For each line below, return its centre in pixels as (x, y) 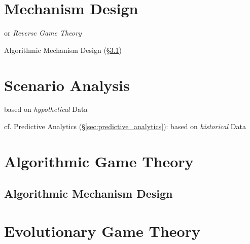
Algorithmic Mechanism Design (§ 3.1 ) (63, 50)
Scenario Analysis (67, 85)
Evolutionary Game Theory (102, 231)
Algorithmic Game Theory (99, 161)
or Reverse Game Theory (43, 33)
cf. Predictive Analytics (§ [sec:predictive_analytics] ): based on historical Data (125, 126)
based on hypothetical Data (46, 109)
